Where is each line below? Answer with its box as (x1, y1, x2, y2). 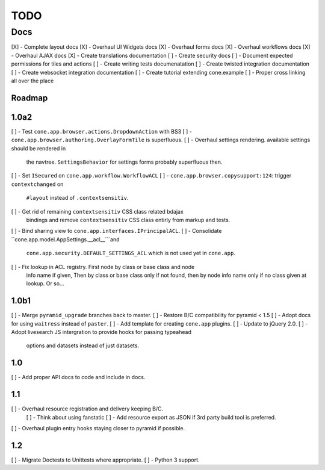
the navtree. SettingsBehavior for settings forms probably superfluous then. (26, 158, 223, 165)
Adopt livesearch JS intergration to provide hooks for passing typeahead (11, 329, 192, 336)
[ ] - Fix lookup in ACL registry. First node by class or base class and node (11, 263, 195, 270)
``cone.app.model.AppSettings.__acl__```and (11, 235, 120, 243)
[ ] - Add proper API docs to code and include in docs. (11, 374, 146, 381)
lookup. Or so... (26, 280, 64, 287)
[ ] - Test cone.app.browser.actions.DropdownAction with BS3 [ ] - (11, 128, 193, 135)
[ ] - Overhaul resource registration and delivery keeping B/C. (11, 405, 164, 412)
